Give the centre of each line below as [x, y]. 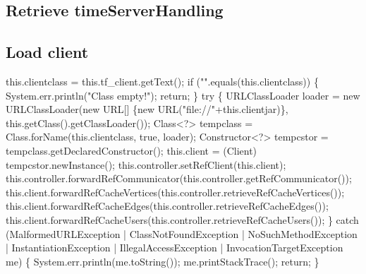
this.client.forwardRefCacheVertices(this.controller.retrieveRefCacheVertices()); [175, 192]
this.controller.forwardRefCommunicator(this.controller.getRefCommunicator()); [179, 178]
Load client [47, 52]
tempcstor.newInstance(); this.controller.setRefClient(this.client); [146, 164]
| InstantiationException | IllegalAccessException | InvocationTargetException [175, 248]
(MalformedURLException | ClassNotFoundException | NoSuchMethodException [182, 233]
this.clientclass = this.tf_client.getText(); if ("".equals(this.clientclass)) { [162, 81]
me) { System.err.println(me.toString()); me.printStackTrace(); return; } [163, 261]
